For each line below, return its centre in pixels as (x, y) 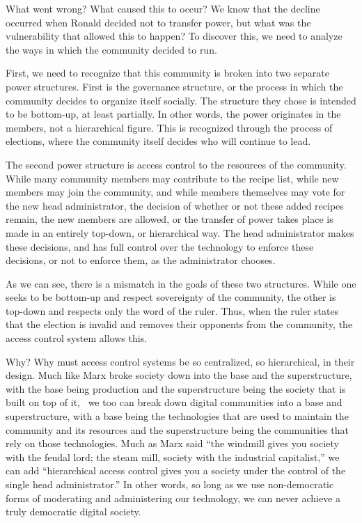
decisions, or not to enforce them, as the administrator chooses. (141, 260)
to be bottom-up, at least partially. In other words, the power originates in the (173, 114)
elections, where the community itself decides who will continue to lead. (158, 141)
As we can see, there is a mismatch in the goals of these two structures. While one (181, 283)
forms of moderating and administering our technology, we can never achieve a (173, 498)
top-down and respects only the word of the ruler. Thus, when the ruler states (172, 310)
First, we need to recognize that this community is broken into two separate (167, 73)
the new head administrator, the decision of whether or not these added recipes (175, 205)
